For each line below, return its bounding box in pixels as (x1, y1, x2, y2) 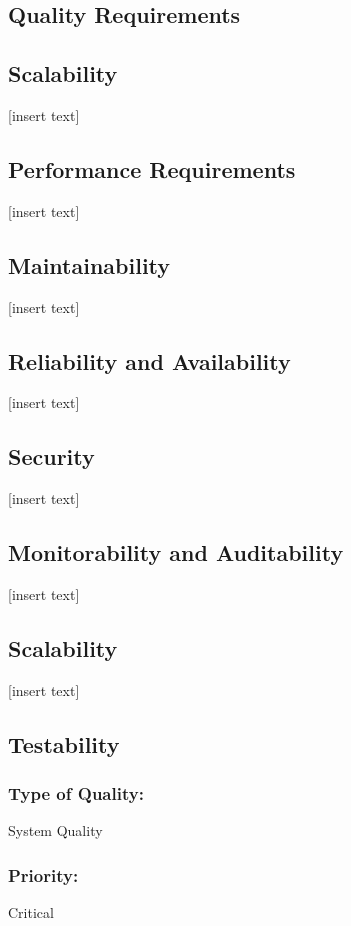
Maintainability (8, 249, 171, 280)
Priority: (8, 862, 79, 887)
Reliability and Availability (8, 345, 291, 376)
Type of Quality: (8, 781, 144, 806)
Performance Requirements (8, 153, 296, 184)
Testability (8, 728, 120, 759)
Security (8, 441, 95, 472)
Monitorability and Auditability (8, 537, 344, 568)
